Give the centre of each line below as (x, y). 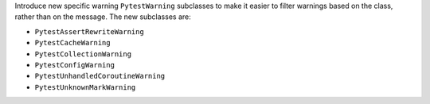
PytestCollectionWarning (83, 54)
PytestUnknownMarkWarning (85, 87)
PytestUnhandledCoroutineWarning (100, 76)
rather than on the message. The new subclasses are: (103, 17)
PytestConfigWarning (75, 65)
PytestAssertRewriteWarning (90, 31)
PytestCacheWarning (72, 43)
